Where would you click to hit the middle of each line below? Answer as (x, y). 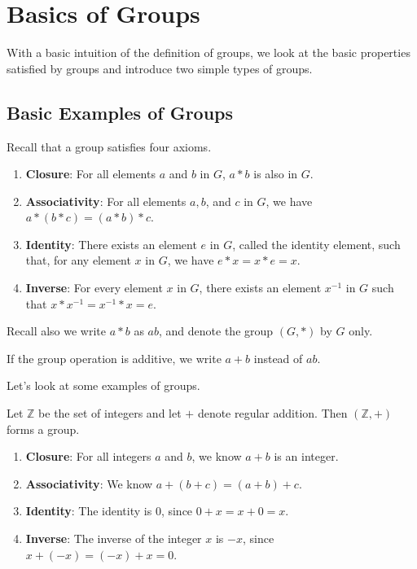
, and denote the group (216, 331)
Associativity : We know (89, 483)
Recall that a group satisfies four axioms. (109, 146)
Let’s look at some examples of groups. (103, 385)
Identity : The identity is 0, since (109, 511)
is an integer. (306, 456)
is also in (276, 174)
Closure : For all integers (88, 456)
